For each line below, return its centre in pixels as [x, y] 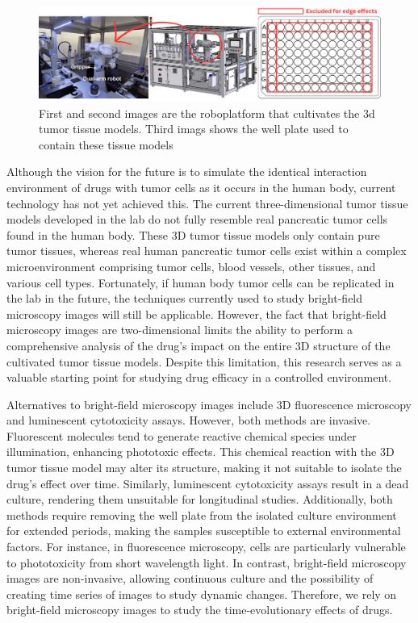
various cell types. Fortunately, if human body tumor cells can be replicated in [201, 282]
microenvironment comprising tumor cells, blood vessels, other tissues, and [191, 266]
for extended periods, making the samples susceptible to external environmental [204, 531]
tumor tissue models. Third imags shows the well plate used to [194, 129]
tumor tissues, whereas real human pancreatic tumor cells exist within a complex [207, 251]
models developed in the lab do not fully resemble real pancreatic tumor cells [197, 219]
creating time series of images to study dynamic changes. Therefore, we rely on [202, 594]
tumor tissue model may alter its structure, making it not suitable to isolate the [204, 468]
